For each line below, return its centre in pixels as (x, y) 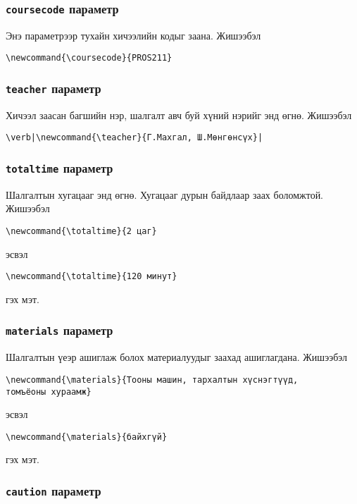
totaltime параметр (60, 167)
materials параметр (60, 330)
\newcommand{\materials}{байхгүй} (87, 437)
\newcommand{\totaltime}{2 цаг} (81, 232)
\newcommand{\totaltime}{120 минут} (92, 277)
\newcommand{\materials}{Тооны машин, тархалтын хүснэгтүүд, (152, 380)
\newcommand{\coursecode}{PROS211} (89, 58)
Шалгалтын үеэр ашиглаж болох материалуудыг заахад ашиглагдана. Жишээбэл (177, 357)
